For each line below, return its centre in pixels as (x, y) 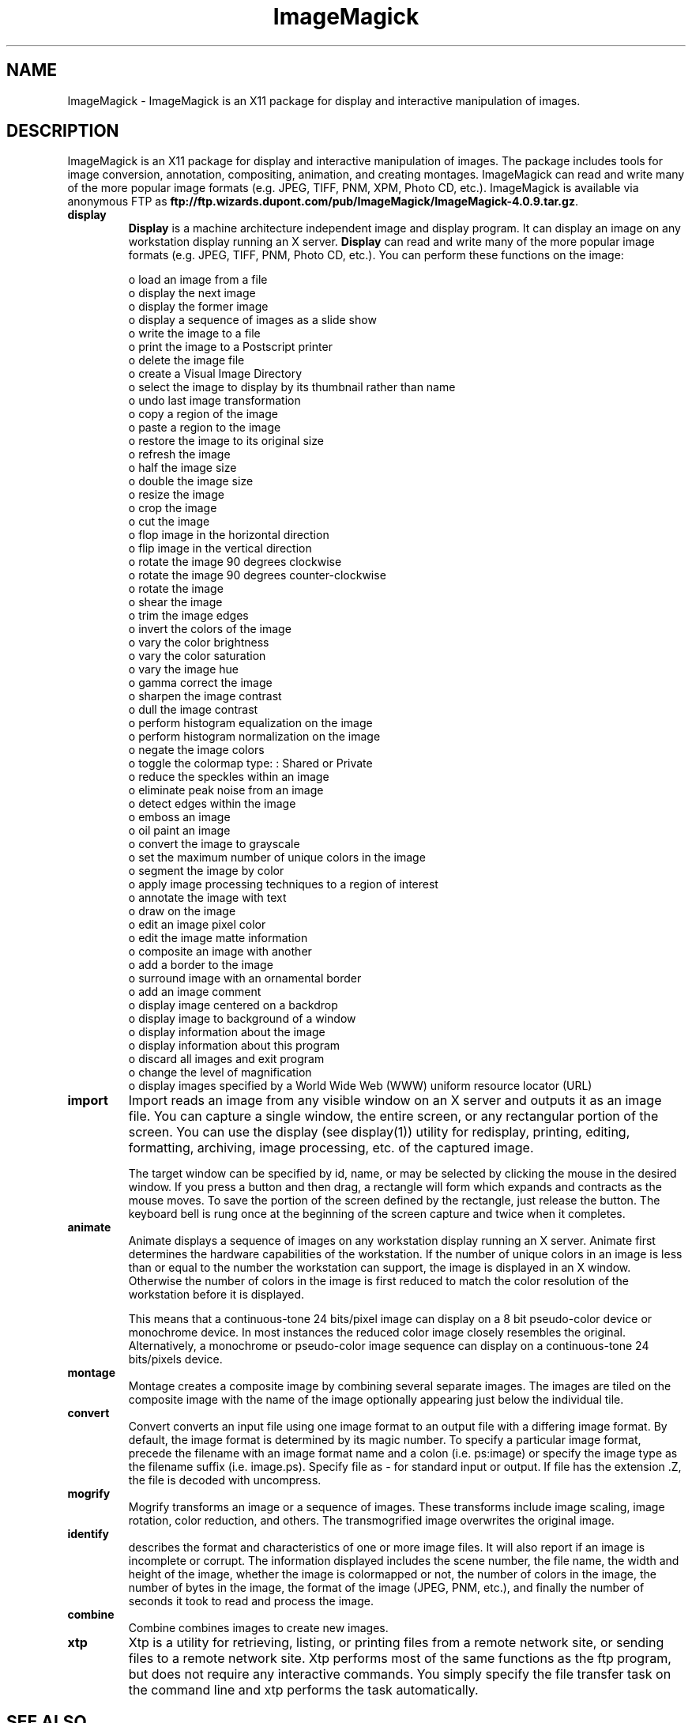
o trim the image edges (188, 616)
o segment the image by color (206, 871)
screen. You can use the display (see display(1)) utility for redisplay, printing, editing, (379, 1132)
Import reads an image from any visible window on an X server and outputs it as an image (395, 1101)
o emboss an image (179, 817)
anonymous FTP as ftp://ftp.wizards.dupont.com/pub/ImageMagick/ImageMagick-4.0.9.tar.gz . (323, 202)
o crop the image (173, 508)
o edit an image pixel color (197, 925)
